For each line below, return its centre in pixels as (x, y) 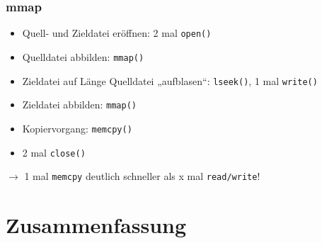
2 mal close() (54, 152)
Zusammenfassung (96, 225)
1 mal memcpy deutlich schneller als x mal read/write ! (142, 176)
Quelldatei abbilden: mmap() (83, 56)
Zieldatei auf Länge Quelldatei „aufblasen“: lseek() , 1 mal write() (170, 80)
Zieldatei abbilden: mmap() (79, 104)
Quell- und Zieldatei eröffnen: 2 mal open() (117, 33)
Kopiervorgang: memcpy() (77, 128)
